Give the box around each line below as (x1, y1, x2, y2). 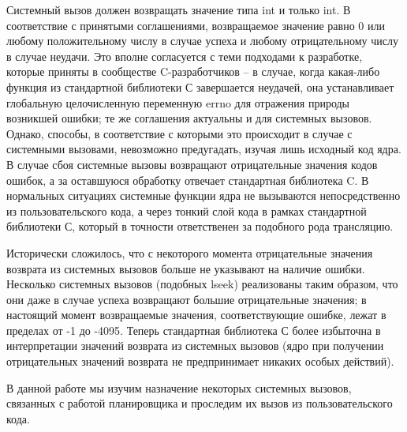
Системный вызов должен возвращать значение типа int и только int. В (6, 2, 351, 17)
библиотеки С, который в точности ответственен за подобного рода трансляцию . (6, 218, 394, 235)
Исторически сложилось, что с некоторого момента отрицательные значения (6, 244, 373, 261)
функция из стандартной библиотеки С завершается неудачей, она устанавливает (6, 78, 394, 95)
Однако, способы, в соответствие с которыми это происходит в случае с (6, 125, 353, 141)
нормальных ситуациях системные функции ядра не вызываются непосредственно (6, 187, 401, 204)
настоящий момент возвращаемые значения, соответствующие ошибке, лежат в (6, 306, 386, 323)
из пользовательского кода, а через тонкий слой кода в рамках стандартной (6, 202, 367, 219)
